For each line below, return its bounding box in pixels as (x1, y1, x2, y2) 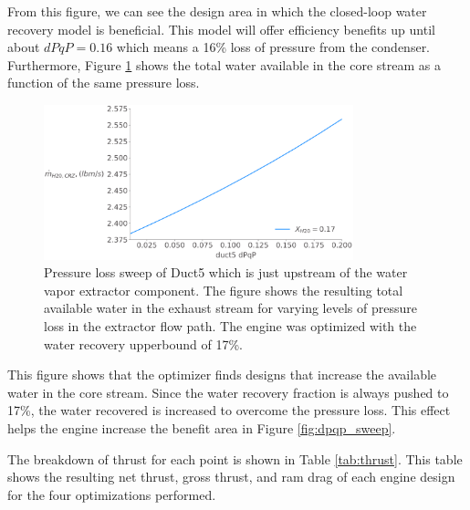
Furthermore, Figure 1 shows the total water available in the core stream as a (7, 55, 441, 74)
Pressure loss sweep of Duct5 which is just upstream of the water (44, 263, 408, 282)
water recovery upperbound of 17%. (44, 334, 243, 353)
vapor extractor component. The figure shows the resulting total (44, 280, 403, 299)
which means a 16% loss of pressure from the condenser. (116, 37, 431, 57)
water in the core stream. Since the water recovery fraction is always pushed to (7, 382, 449, 401)
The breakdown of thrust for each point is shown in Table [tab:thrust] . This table (7, 449, 463, 468)
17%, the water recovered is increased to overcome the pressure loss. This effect (7, 401, 451, 420)
